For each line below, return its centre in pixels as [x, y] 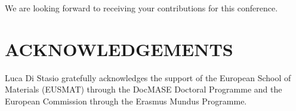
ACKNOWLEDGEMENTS [119, 49]
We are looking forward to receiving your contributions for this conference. [141, 8]
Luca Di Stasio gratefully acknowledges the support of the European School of [148, 77]
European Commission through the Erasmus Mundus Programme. [126, 101]
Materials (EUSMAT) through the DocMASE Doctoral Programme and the [144, 89]
